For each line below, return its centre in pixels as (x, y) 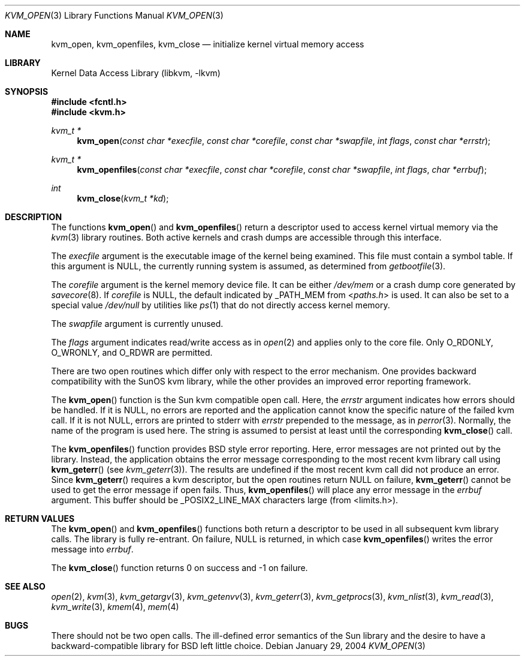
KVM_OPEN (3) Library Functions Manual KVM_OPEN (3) (114, 15)
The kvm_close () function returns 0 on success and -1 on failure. (179, 568)
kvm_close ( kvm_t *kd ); (123, 198)
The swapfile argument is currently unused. (137, 324)
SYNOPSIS (27, 91)
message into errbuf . (92, 549)
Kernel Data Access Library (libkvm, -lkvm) (136, 73)
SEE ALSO (25, 586)
